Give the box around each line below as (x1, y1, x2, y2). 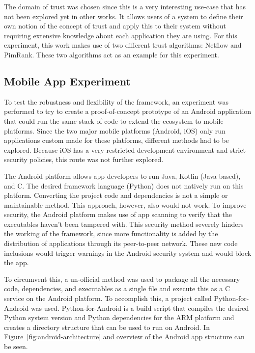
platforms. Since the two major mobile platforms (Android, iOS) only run (4, 125, 226, 136)
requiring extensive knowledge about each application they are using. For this (4, 30, 237, 40)
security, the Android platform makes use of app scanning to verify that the (4, 209, 232, 219)
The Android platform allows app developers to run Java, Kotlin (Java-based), (4, 170, 241, 181)
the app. (4, 257, 29, 268)
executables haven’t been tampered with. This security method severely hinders (4, 218, 244, 229)
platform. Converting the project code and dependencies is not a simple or (4, 190, 228, 200)
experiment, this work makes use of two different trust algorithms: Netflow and (4, 40, 242, 50)
